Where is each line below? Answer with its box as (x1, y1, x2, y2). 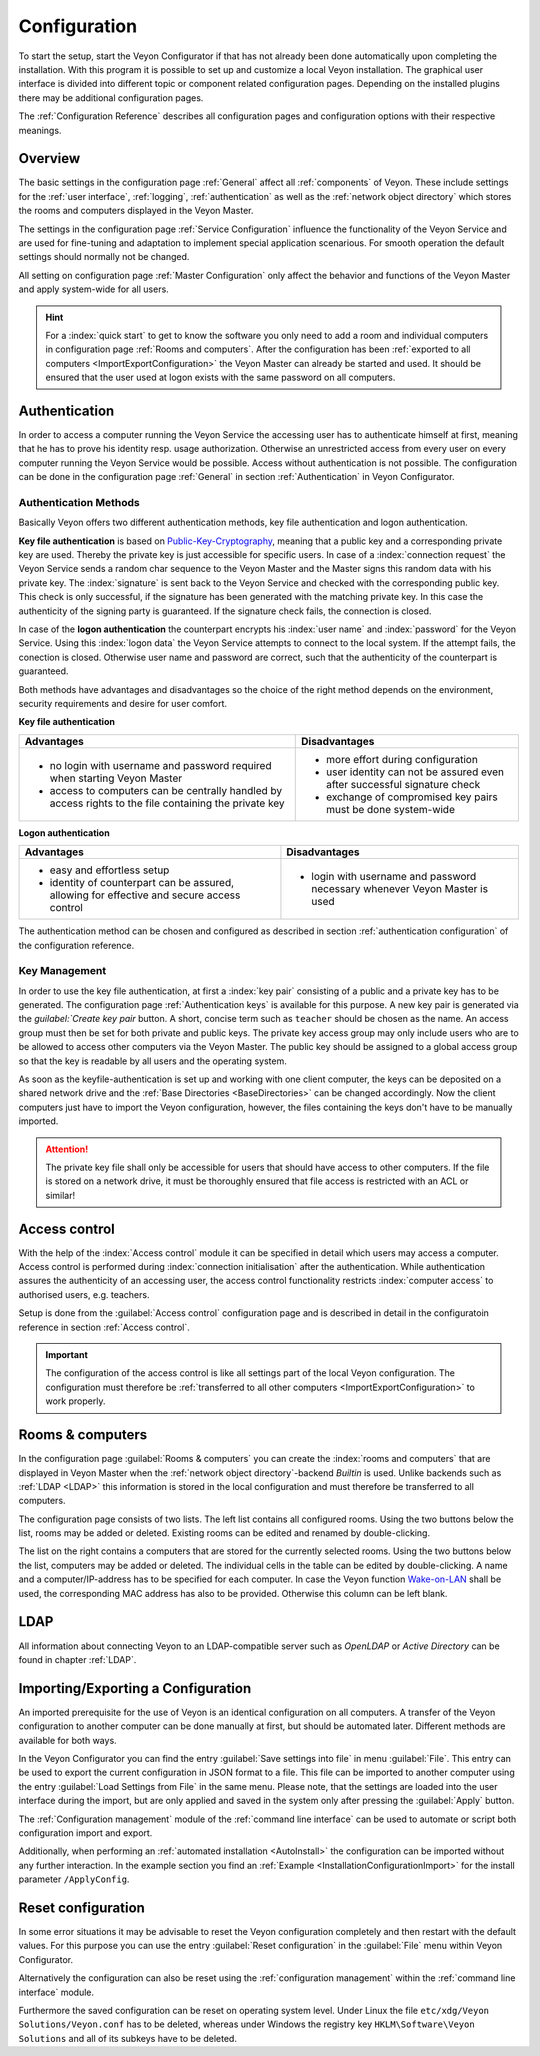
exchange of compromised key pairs (326, 790, 499, 804)
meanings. (18, 124, 62, 136)
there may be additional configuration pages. (18, 91, 204, 104)
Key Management (18, 964, 107, 978)
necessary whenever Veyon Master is (311, 882, 489, 896)
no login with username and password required (49, 758, 272, 772)
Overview (18, 150, 81, 167)
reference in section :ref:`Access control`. (18, 1321, 190, 1333)
